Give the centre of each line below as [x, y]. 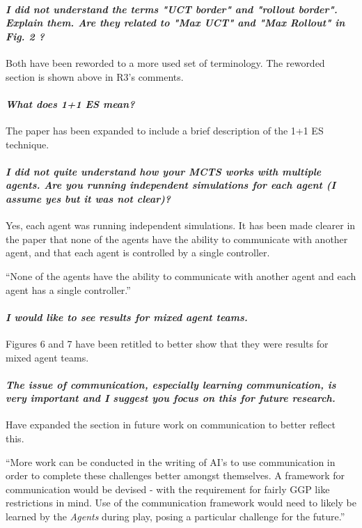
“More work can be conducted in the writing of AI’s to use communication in [171, 461]
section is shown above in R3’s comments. [95, 76]
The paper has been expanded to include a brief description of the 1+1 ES [165, 130]
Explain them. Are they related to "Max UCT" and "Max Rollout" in [175, 23]
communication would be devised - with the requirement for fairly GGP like [168, 489]
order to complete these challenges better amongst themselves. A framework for [175, 475]
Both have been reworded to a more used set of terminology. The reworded [165, 62]
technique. [27, 144]
